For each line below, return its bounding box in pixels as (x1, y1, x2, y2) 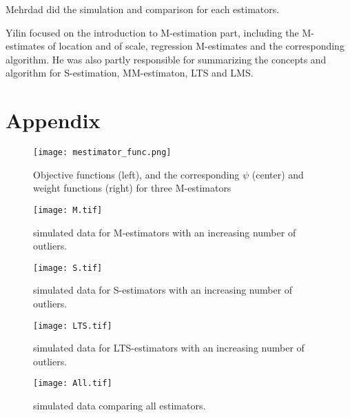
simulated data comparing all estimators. (33, 398, 206, 413)
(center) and (251, 167, 304, 181)
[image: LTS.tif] (33, 321, 112, 331)
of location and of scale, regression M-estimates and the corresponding (48, 39, 344, 53)
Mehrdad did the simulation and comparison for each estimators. (6, 2, 280, 16)
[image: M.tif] (33, 205, 103, 215)
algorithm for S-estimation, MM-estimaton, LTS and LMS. (6, 65, 254, 80)
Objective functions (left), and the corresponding (33, 167, 240, 181)
